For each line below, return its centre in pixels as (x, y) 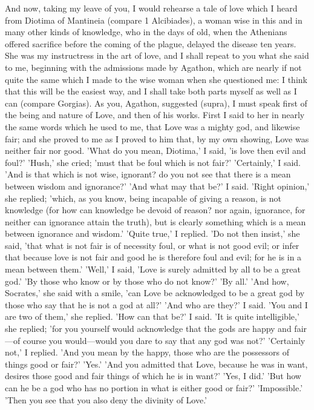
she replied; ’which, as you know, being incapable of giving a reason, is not (143, 198)
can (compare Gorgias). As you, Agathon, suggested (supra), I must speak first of (156, 103)
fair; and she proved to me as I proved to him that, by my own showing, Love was (157, 138)
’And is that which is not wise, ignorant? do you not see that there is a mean (148, 174)
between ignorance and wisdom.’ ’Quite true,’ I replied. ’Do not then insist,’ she (152, 233)
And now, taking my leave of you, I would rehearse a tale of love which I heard (151, 8)
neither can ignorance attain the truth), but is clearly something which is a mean (155, 221)
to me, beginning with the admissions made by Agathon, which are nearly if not (153, 67)
